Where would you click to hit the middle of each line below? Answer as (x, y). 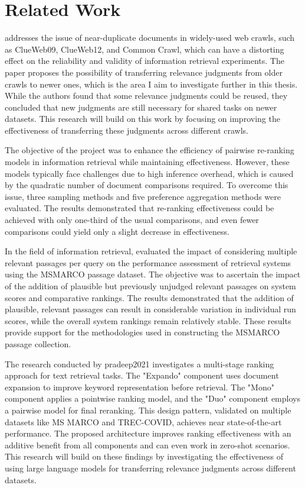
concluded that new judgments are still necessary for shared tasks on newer (141, 107)
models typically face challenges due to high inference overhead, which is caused (149, 173)
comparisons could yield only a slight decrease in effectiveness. (117, 231)
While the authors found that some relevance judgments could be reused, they (146, 96)
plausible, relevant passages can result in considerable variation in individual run (150, 309)
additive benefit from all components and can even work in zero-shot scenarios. (147, 445)
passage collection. (38, 343)
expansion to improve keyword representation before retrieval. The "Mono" (140, 387)
